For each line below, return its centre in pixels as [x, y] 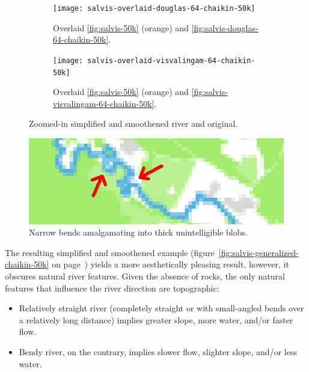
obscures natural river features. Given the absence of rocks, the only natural [145, 276]
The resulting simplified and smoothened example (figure [110, 252]
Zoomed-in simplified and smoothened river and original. [133, 123]
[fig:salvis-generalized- [259, 252]
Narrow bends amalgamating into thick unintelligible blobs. [138, 232]
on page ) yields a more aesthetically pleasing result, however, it [170, 264]
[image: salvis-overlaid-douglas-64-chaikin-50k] [154, 8]
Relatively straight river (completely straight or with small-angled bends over [161, 308]
